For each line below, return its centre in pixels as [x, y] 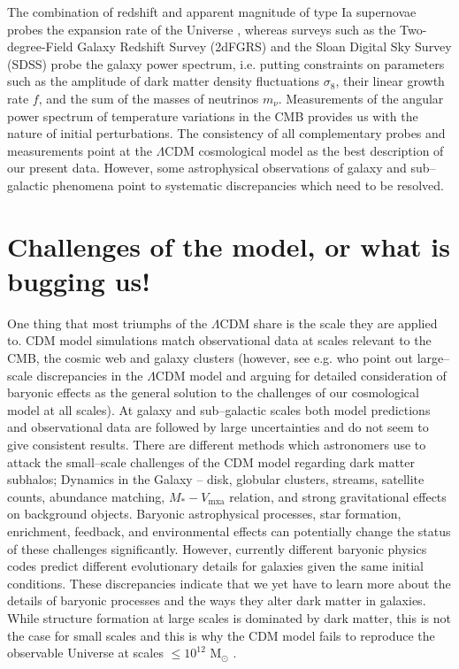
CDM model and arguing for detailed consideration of [301, 375]
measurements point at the [80, 150]
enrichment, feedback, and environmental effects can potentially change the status [229, 531]
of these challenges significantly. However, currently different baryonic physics [217, 548]
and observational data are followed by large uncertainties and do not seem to [218, 427]
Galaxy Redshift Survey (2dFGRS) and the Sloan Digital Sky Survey [264, 46]
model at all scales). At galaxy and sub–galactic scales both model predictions [219, 409]
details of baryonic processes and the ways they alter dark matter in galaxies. [217, 600]
